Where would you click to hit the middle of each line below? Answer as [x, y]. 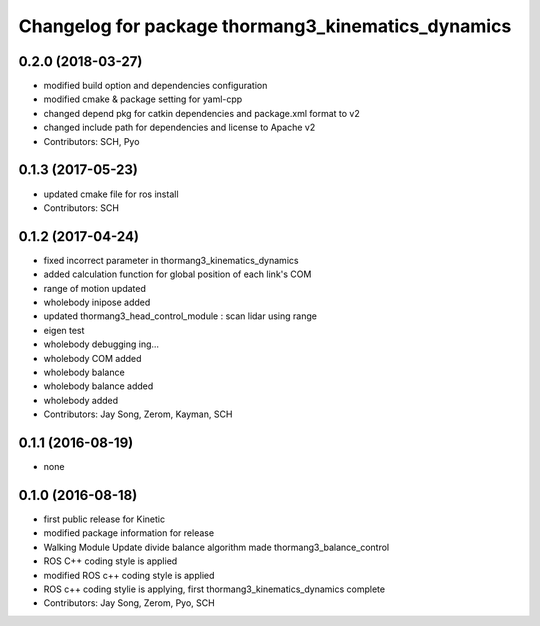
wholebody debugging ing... [101, 344]
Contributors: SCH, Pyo [91, 141]
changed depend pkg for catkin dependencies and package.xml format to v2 [201, 113]
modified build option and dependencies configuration [155, 86]
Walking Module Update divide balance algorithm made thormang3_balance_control [216, 547]
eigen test [64, 330]
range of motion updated [95, 288]
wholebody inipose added [97, 302]
